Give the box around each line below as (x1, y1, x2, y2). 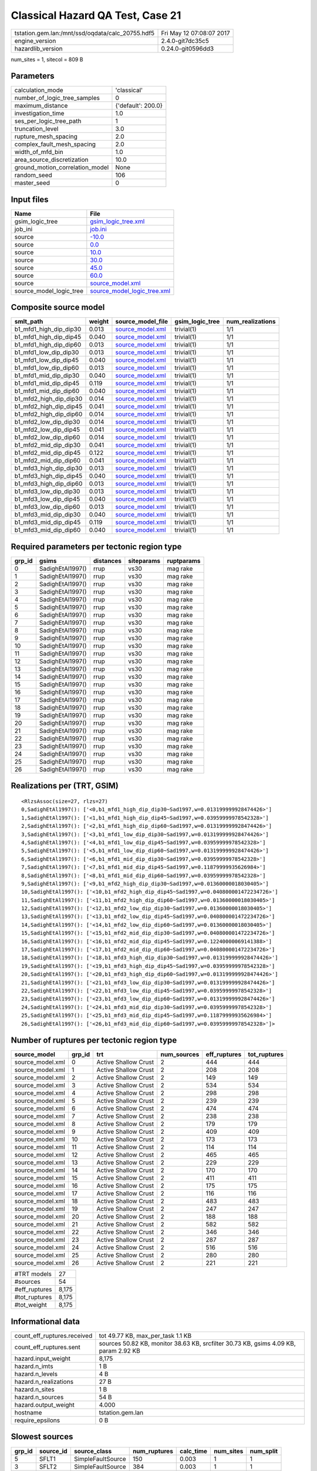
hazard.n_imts (14, 1362, 53, 1370)
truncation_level (14, 125, 59, 133)
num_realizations (226, 318, 276, 326)
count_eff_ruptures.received (14, 1332, 93, 1340)
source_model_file (115, 318, 168, 326)
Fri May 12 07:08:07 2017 (161, 29, 230, 37)
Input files (11, 194, 49, 204)
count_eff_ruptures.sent (14, 1343, 80, 1351)
